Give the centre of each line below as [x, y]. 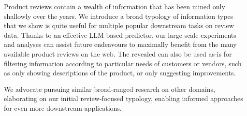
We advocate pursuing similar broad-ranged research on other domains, [109, 89]
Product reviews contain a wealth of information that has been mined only [115, 6]
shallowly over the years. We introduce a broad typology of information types [119, 16]
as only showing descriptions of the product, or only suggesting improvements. [120, 73]
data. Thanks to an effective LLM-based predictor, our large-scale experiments [120, 35]
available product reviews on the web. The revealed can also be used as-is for [118, 53]
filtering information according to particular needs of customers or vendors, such [123, 63]
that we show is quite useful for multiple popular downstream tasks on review [119, 25]
